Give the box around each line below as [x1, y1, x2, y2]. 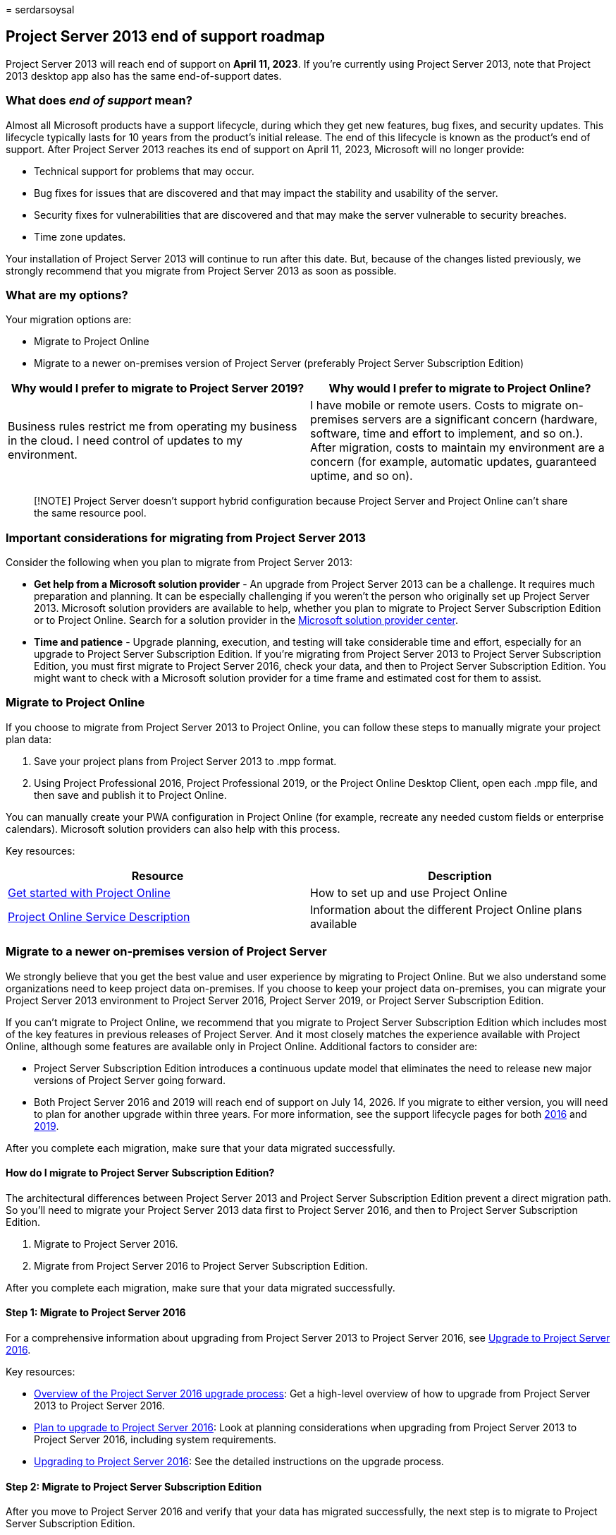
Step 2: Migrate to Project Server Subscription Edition [6, 1480, 262, 1493]
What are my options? [6, 287, 128, 302]
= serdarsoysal [6, 4, 75, 16]
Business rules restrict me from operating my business [8, 419, 297, 434]
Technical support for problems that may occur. [34, 164, 254, 177]
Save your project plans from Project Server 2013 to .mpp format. [34, 754, 337, 767]
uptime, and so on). [310, 469, 413, 483]
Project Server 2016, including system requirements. [34, 1433, 277, 1446]
